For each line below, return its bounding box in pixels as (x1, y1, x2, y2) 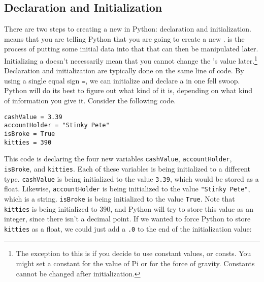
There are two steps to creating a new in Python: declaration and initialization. (4, 23, 252, 34)
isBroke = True (4, 130, 55, 137)
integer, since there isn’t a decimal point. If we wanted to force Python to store (4, 213, 251, 224)
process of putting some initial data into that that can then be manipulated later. (4, 43, 258, 54)
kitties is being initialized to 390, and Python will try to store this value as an (4, 203, 253, 214)
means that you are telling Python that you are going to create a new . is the (4, 33, 245, 44)
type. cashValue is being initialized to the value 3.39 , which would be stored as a (4, 173, 259, 184)
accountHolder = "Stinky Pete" (4, 122, 110, 129)
